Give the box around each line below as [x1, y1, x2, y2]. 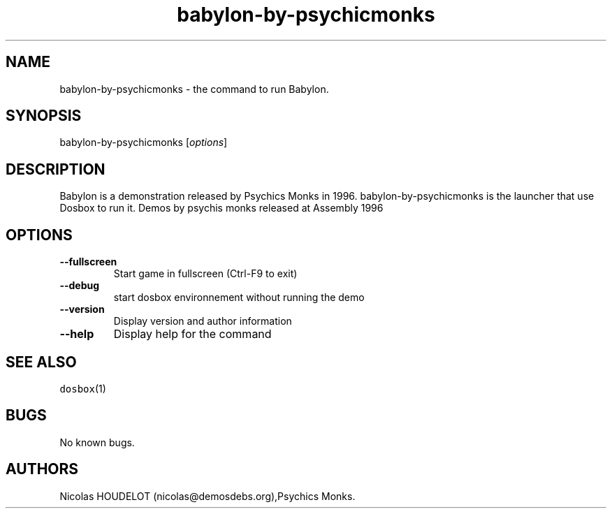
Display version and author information [113, 315, 292, 328]
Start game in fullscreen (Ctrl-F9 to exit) [113, 267, 298, 280]
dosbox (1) [59, 382, 106, 395]
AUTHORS [6, 460, 79, 478]
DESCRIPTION [6, 160, 105, 178]
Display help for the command [113, 327, 272, 342]
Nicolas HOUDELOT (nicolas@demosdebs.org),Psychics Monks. [59, 490, 356, 502]
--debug [59, 279, 100, 292]
